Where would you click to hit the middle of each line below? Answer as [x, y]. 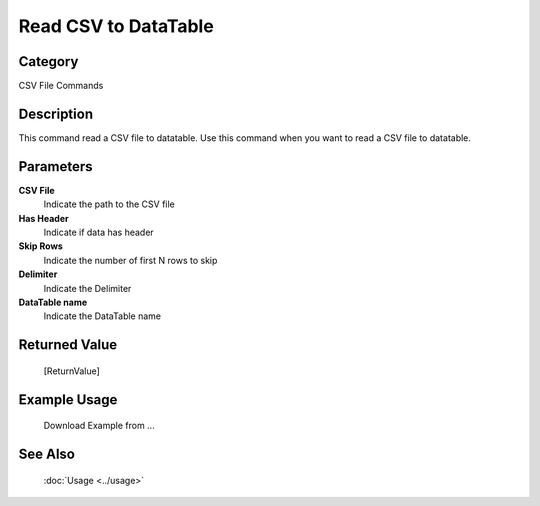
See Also [46, 454]
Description [56, 113]
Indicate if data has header [98, 232]
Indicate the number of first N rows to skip [130, 260]
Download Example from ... [99, 426]
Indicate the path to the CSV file [109, 204]
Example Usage [68, 399]
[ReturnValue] [71, 371]
